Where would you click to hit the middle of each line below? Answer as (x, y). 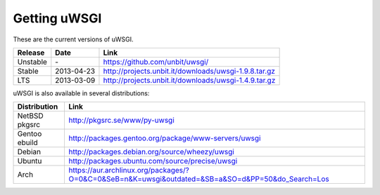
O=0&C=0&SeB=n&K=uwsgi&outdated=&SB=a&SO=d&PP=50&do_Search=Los (199, 179)
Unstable (32, 62)
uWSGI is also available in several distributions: (81, 93)
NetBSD (30, 116)
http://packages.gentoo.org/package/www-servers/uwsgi (164, 138)
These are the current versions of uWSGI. (73, 39)
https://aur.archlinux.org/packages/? (128, 170)
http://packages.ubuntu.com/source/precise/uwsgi (153, 161)
